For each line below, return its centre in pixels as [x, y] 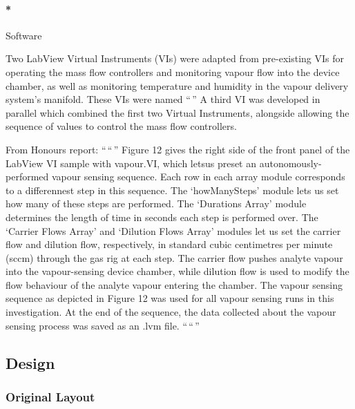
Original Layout [50, 396]
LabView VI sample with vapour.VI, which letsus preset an [131, 163]
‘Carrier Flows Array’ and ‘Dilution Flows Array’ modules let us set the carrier [173, 230]
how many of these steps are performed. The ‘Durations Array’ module [156, 203]
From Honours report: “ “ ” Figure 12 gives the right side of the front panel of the [178, 149]
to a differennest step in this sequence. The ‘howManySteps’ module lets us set [172, 190]
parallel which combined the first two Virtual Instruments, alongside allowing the [177, 112]
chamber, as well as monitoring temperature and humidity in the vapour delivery [177, 85]
